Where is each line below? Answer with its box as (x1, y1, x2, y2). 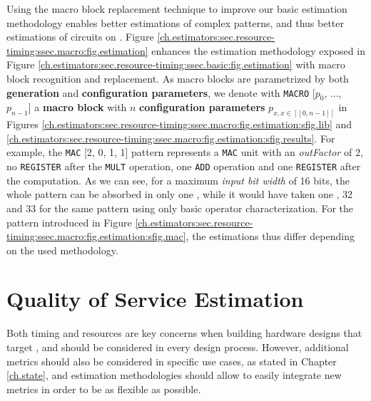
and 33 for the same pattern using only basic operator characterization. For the (6, 200, 354, 215)
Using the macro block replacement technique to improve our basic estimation (6, 1, 347, 16)
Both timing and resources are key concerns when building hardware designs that (6, 326, 362, 340)
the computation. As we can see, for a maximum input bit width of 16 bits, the (6, 172, 350, 187)
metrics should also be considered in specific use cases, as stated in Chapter (6, 353, 337, 368)
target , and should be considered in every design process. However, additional (6, 340, 349, 354)
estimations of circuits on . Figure (6, 29, 154, 44)
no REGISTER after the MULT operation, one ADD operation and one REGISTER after (6, 159, 361, 174)
